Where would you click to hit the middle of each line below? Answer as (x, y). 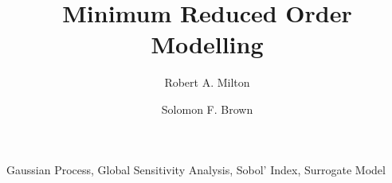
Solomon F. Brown (207, 109)
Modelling (207, 44)
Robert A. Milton (207, 82)
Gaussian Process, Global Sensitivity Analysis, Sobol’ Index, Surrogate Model (196, 169)
